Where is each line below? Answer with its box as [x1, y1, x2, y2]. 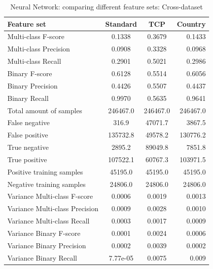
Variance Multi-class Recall [7, 216, 90, 226]
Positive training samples [7, 166, 83, 177]
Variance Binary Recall [7, 252, 77, 263]
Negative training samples [7, 179, 86, 189]
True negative [7, 142, 49, 152]
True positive [7, 154, 47, 164]
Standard [105, 18, 137, 29]
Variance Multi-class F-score [7, 191, 93, 201]
